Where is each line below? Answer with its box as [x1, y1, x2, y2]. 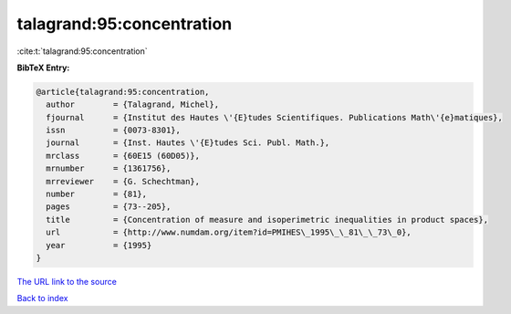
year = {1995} [46, 240, 152, 250]
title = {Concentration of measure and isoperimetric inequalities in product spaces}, [46, 215, 488, 225]
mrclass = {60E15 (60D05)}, [46, 151, 201, 161]
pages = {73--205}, [46, 202, 172, 212]
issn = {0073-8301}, [46, 125, 182, 136]
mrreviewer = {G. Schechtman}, [46, 176, 201, 186]
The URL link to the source [16, 276, 118, 287]
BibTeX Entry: [16, 62, 70, 73]
